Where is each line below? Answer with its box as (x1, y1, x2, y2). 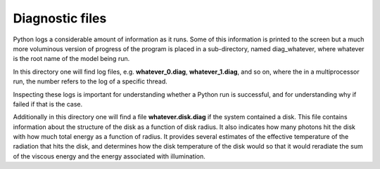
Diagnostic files (13, 11, 107, 26)
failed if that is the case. (13, 100, 83, 108)
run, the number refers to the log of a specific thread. (13, 77, 168, 86)
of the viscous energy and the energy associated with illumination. (13, 151, 205, 161)
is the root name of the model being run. (13, 55, 130, 63)
